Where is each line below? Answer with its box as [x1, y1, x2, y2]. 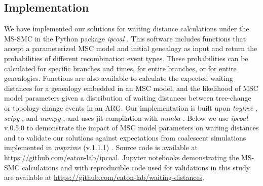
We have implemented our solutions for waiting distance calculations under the [4, 23, 249, 34]
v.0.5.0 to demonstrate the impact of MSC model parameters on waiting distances [4, 122, 259, 133]
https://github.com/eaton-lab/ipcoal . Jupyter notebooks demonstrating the [4, 152, 239, 162]
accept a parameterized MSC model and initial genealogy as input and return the [4, 43, 257, 54]
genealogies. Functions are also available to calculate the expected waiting [4, 73, 233, 83]
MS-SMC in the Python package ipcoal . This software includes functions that [4, 33, 246, 43]
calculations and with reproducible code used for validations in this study [22, 162, 250, 172]
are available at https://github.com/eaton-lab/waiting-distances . [4, 172, 205, 182]
